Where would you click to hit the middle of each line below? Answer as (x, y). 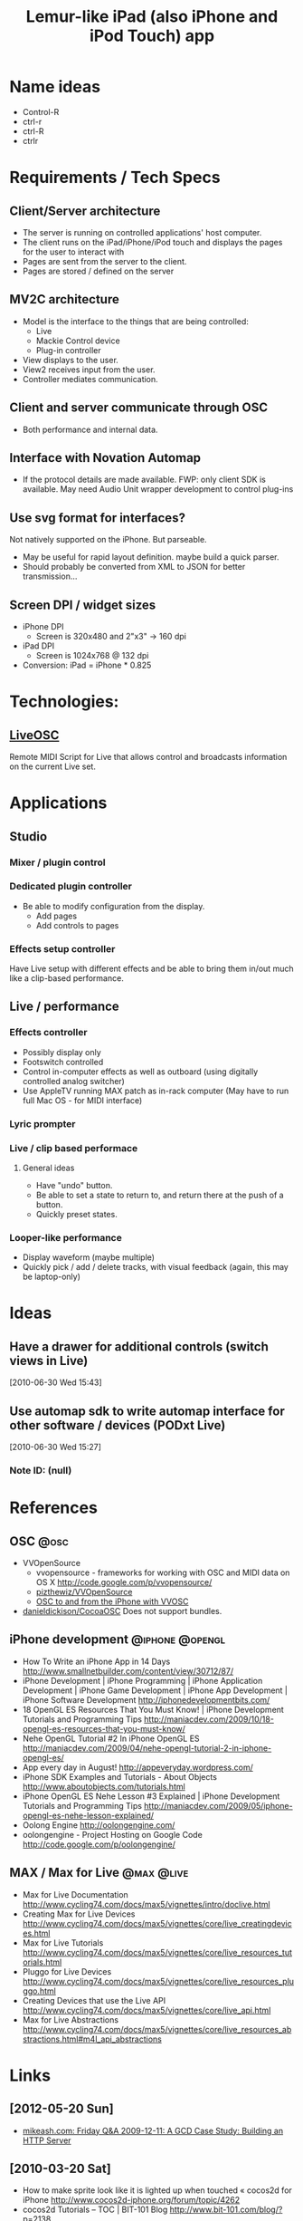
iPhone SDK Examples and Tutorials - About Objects (119, 1776)
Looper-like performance (66, 1237)
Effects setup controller (62, 948)
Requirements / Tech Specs (115, 178)
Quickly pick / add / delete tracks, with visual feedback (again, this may (156, 1267)
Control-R (41, 111)
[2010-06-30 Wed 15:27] (56, 1447)
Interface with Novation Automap (105, 458)
